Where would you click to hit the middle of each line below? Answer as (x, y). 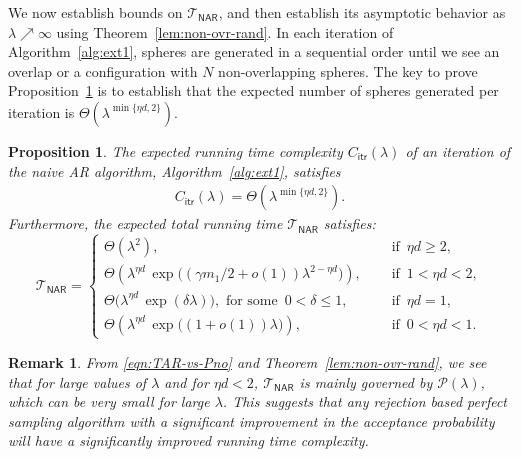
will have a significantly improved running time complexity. (188, 440)
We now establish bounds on (95, 12)
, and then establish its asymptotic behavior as (362, 12)
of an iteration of (458, 150)
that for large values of (77, 381)
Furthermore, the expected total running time (145, 223)
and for (186, 381)
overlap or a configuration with (103, 70)
